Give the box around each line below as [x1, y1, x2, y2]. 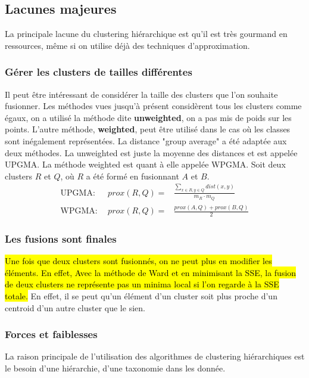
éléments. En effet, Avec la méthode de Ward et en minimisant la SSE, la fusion [5, 266, 296, 278]
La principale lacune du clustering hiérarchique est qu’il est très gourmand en [5, 27, 288, 40]
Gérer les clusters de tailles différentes [5, 64, 192, 79]
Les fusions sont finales [5, 231, 117, 246]
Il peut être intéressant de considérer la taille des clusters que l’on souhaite [5, 88, 278, 100]
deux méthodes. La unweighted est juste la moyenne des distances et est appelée [5, 146, 298, 159]
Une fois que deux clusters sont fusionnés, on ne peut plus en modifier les [5, 255, 272, 267]
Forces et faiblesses [5, 327, 98, 342]
